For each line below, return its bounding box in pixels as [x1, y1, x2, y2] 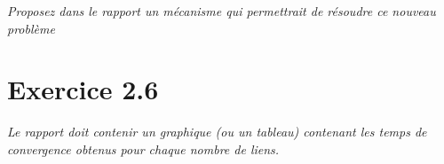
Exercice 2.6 [7, 71, 159, 107]
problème [7, 19, 55, 37]
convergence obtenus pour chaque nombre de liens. [7, 139, 280, 158]
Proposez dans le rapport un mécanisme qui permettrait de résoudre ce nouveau [7, 2, 436, 20]
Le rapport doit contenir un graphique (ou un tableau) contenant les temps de [7, 122, 427, 141]
